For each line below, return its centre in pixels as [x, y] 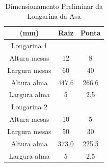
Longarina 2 [29, 107]
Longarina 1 [29, 46]
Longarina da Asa [54, 16]
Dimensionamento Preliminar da [54, 6]
